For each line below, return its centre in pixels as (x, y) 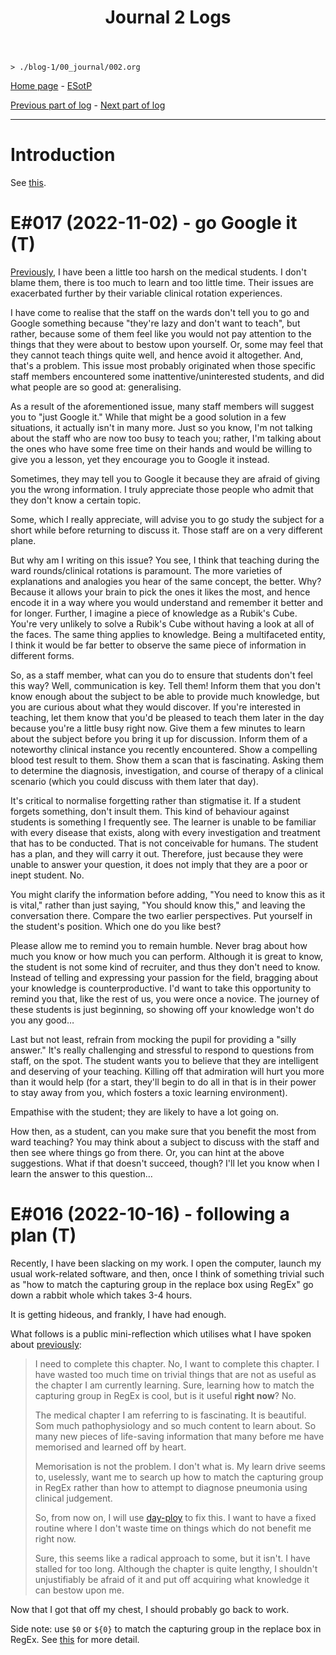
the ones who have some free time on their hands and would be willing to (161, 449)
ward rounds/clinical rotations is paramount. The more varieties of (146, 571)
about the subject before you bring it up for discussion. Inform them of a (159, 739)
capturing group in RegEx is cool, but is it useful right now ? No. (165, 1395)
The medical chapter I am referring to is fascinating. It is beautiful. (170, 1415)
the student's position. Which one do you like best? (116, 927)
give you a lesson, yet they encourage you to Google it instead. (140, 460)
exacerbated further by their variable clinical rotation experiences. (146, 293)
